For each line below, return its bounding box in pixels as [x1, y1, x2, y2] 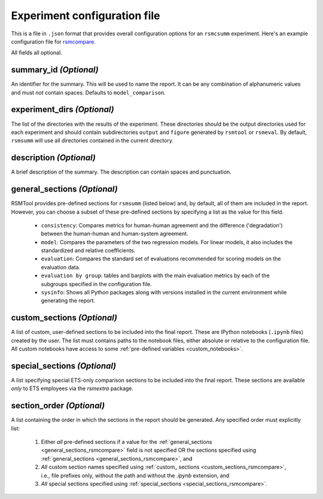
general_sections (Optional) [11, 184, 118, 194]
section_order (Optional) [11, 401, 105, 411]
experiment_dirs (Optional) [11, 105, 114, 115]
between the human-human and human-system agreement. [41, 230, 188, 238]
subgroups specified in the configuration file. [41, 280, 152, 287]
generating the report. [41, 297, 96, 305]
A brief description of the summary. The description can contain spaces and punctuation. [11, 168, 231, 176]
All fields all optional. [11, 49, 62, 56]
